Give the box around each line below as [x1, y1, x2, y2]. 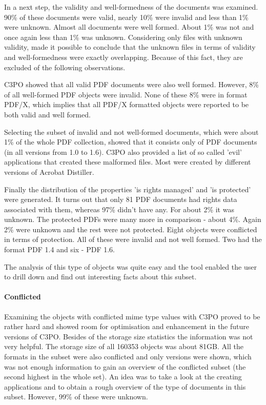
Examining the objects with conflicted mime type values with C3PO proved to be [4, 311, 260, 321]
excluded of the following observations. [4, 62, 126, 72]
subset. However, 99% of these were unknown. [4, 391, 148, 402]
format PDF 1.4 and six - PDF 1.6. [4, 244, 115, 255]
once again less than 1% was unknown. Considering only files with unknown [4, 31, 242, 42]
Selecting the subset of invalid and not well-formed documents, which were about [4, 126, 259, 137]
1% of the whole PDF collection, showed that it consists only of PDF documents [4, 136, 257, 147]
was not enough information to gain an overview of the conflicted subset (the [4, 361, 246, 372]
